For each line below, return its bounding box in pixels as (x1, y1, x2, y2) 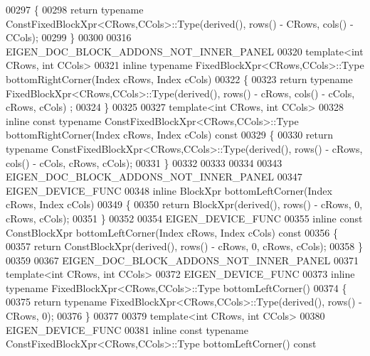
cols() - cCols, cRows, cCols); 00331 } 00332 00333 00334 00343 (6, 155, 282, 170)
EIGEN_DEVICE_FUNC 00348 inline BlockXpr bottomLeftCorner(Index (6, 183, 332, 198)
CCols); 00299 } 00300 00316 (6, 30, 132, 45)
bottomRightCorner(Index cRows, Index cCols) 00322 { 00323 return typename (6, 71, 353, 86)
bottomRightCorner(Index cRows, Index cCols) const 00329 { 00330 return (6, 127, 334, 142)
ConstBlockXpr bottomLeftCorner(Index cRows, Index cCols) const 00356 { (6, 225, 338, 239)
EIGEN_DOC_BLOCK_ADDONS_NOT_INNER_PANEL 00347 (6, 169, 302, 184)
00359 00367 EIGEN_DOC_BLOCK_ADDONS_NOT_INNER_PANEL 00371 (6, 252, 359, 267)
